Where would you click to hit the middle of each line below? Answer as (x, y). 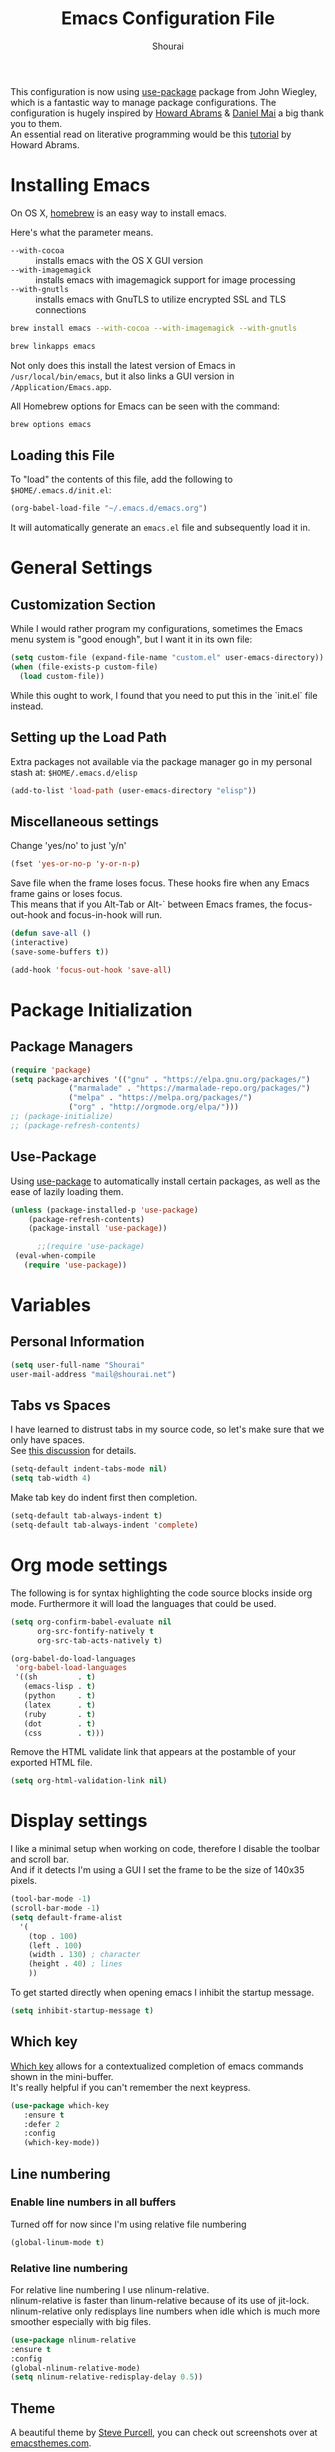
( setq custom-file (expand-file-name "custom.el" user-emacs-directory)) (167, 658)
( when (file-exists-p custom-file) (84, 667)
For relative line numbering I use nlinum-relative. (110, 2289)
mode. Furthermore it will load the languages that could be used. (143, 1603)
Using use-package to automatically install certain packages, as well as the (165, 1181)
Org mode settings (89, 1565)
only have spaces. (48, 1440)
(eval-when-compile (55, 1256)
